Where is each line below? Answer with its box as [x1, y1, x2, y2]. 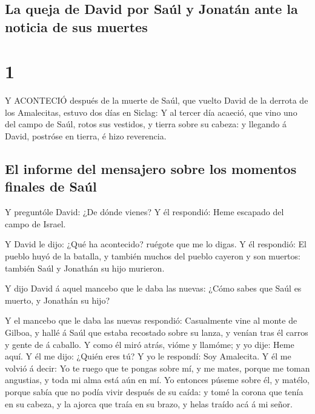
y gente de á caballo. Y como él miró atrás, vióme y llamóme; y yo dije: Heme [5, 338, 294, 350]
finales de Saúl [5, 177, 97, 196]
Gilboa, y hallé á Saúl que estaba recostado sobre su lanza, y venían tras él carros [5, 326, 308, 339]
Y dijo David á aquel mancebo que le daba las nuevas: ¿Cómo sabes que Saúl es [5, 282, 302, 295]
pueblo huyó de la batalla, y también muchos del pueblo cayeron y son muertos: [5, 250, 300, 262]
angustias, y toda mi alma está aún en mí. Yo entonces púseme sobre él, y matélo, [5, 373, 310, 386]
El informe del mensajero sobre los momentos [5, 159, 297, 178]
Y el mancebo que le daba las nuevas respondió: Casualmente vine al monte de [5, 314, 297, 327]
